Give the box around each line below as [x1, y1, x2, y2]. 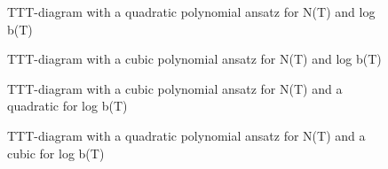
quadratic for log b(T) [7, 96, 128, 115]
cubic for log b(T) [7, 143, 105, 162]
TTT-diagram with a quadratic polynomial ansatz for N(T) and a [7, 126, 366, 144]
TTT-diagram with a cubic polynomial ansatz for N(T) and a [7, 79, 343, 97]
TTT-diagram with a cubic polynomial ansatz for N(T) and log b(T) [7, 50, 382, 68]
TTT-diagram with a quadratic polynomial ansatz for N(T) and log [7, 3, 376, 20]
